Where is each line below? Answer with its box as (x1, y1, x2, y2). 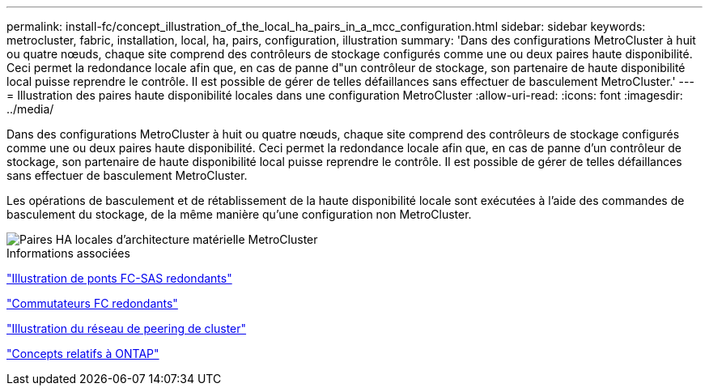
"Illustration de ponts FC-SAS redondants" (6, 271, 232, 285)
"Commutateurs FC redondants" (6, 296, 178, 310)
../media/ (6, 102, 54, 116)
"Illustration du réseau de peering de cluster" (6, 322, 247, 335)
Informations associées (6, 246, 130, 260)
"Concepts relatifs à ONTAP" (6, 347, 159, 360)
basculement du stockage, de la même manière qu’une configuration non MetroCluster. (6, 207, 472, 221)
